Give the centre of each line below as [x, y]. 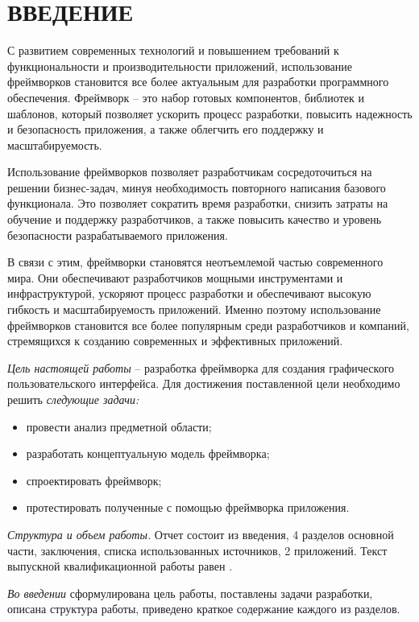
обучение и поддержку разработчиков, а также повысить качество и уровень [195, 219]
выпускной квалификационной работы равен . [120, 566]
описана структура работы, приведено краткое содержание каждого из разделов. [204, 609]
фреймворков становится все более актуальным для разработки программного [198, 82]
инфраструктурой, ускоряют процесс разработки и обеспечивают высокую [189, 293]
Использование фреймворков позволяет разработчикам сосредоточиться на [190, 172]
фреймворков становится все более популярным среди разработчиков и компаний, [208, 325]
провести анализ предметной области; [119, 426]
